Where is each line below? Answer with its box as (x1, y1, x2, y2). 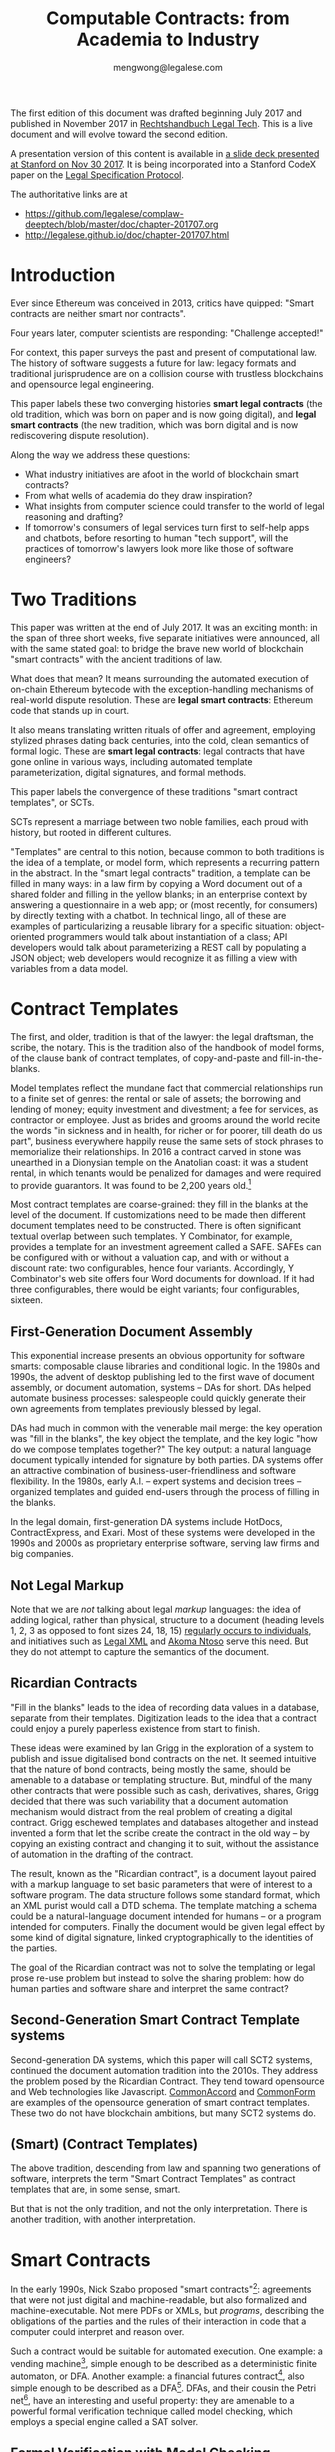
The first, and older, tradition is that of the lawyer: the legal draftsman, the (10, 1030, 315, 1042)
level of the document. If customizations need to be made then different (10, 1209, 307, 1221)
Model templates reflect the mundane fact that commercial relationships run (10, 1082, 323, 1094)
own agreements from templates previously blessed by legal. (10, 1403, 262, 1415)
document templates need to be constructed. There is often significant (10, 1220, 302, 1232)
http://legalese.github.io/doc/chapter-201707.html (24, 228, 230, 241)
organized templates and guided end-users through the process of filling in (10, 1486, 320, 1498)
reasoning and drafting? (24, 510, 124, 522)
